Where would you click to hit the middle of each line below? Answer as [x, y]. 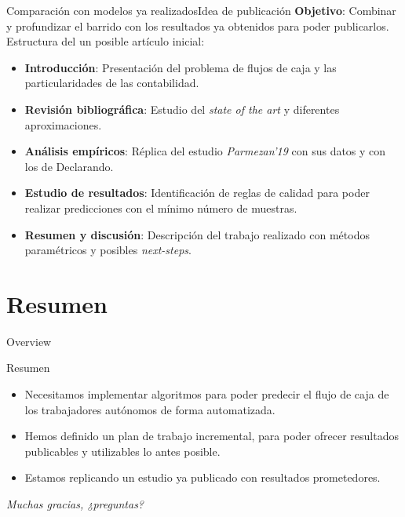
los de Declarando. [69, 166]
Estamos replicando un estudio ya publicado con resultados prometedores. [202, 477]
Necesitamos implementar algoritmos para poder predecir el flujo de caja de [207, 394]
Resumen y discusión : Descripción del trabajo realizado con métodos [197, 234]
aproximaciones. [63, 124]
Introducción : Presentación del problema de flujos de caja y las [181, 67]
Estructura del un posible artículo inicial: [106, 41]
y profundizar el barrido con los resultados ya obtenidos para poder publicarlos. [198, 25]
